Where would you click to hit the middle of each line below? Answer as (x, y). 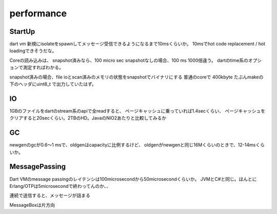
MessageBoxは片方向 (32, 205)
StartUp (22, 31)
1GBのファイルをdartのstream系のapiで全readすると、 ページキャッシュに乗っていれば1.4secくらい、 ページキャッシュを (137, 111)
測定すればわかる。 (43, 68)
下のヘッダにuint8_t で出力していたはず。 (53, 84)
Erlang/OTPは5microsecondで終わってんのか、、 (60, 186)
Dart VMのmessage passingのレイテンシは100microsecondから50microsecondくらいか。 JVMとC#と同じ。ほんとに (133, 179)
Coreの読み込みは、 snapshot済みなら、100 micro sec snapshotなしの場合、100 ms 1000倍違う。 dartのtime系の (129, 60)
